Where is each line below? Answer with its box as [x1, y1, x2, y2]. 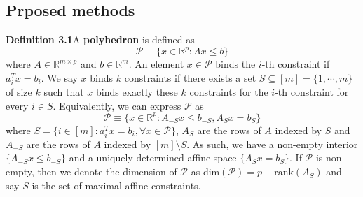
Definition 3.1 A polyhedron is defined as [6, 32, 195, 47]
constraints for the [189, 85, 268, 99]
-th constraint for [275, 85, 349, 99]
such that [43, 85, 84, 99]
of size [6, 85, 32, 99]
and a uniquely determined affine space [69, 150, 237, 165]
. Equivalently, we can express [53, 98, 181, 112]
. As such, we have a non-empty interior [186, 136, 358, 151]
